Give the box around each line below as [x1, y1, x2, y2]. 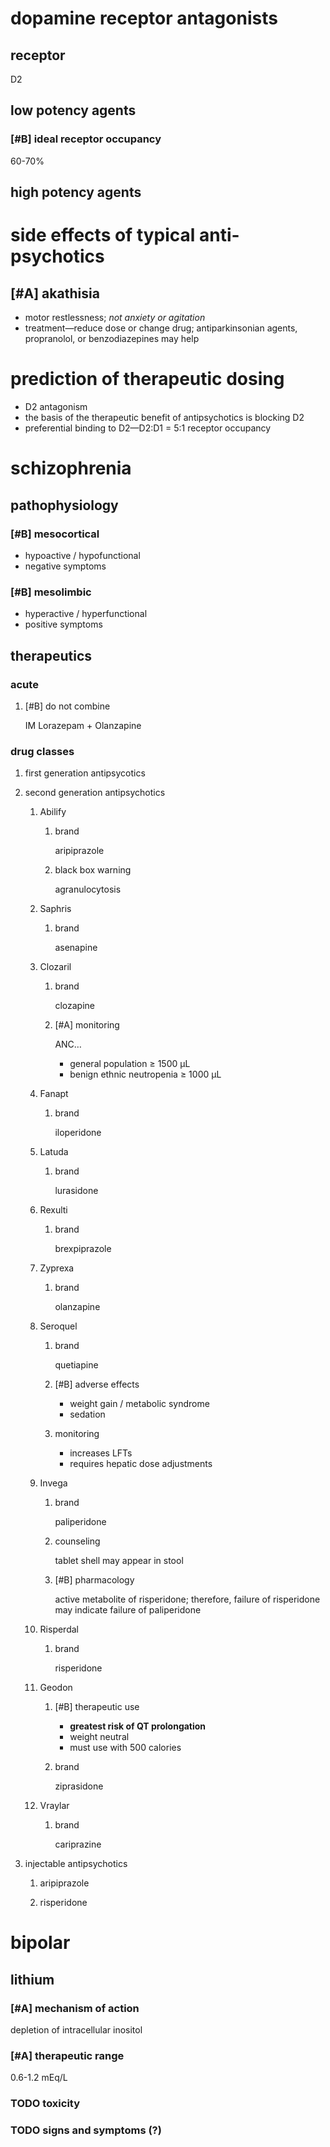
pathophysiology [10, 497, 119, 514]
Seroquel [39, 1320, 78, 1332]
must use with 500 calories [69, 1742, 182, 1754]
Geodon [39, 1682, 73, 1694]
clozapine [54, 1000, 95, 1012]
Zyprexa [39, 1262, 75, 1274]
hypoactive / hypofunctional [24, 549, 141, 561]
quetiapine [54, 1359, 99, 1371]
